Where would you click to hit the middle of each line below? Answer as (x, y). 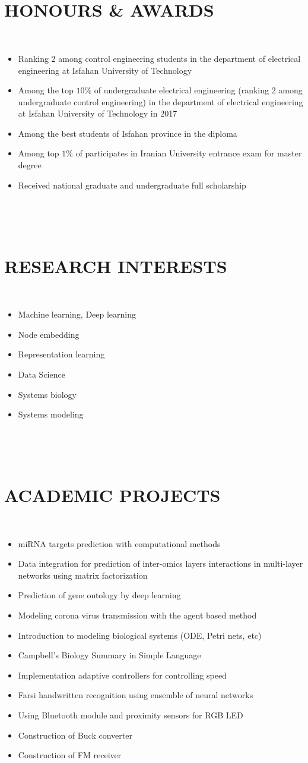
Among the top (46, 90)
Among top (39, 153)
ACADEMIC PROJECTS (112, 495)
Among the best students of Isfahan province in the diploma (128, 133)
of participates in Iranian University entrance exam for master (189, 153)
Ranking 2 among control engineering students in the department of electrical (159, 58)
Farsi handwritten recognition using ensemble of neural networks (136, 695)
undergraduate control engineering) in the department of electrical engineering (161, 101)
